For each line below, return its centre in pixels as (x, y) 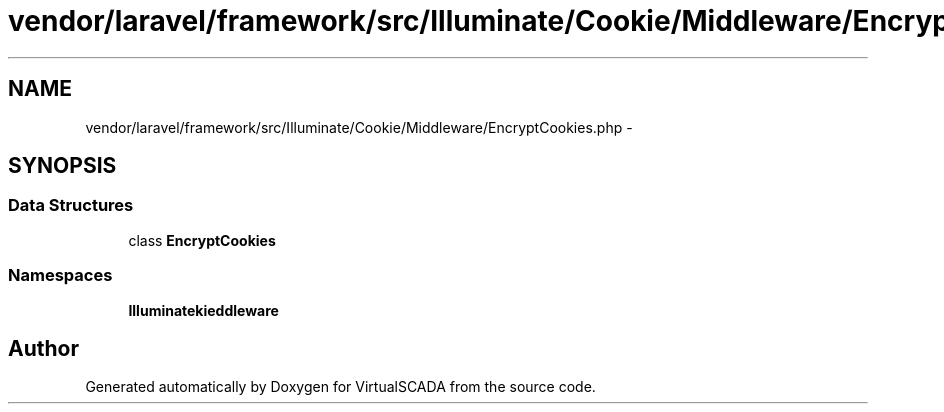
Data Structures (71, 205)
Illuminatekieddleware (203, 310)
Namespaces (60, 275)
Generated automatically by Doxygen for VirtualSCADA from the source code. (340, 387)
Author (43, 348)
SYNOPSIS (62, 166)
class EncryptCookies (202, 240)
